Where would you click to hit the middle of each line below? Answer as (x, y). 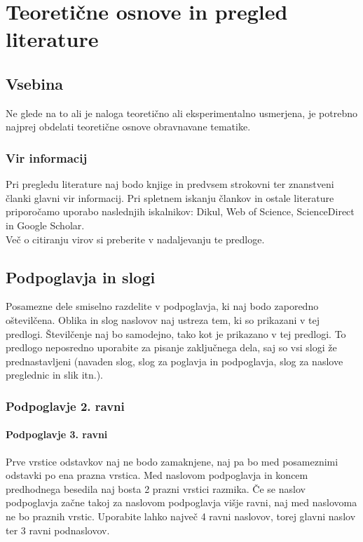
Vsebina (35, 83)
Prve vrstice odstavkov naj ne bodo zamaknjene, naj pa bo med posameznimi (172, 461)
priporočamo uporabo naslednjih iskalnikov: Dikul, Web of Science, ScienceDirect (180, 211)
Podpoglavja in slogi (81, 277)
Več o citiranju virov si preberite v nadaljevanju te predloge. (135, 239)
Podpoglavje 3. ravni (57, 434)
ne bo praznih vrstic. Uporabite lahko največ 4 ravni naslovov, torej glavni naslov (181, 516)
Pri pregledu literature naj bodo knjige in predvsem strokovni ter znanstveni (170, 184)
